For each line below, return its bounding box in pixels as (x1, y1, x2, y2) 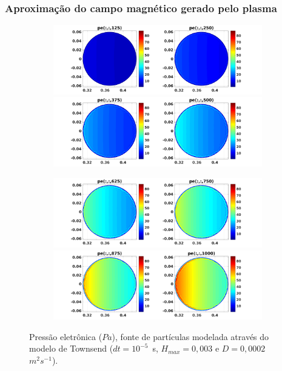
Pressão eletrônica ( (29, 330, 102, 343)
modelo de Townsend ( (29, 342, 113, 355)
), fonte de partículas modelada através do (112, 330, 269, 343)
